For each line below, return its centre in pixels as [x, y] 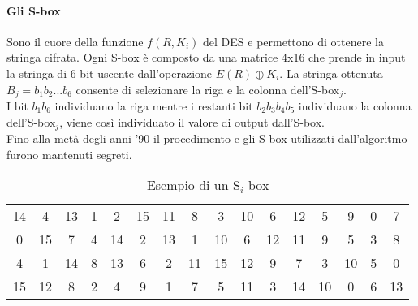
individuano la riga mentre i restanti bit [154, 106]
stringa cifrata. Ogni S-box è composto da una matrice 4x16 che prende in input [206, 57]
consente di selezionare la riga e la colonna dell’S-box [208, 89]
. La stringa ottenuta [331, 73]
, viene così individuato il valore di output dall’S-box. [192, 121]
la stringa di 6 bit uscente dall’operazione [110, 73]
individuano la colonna [355, 106]
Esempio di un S [193, 185]
